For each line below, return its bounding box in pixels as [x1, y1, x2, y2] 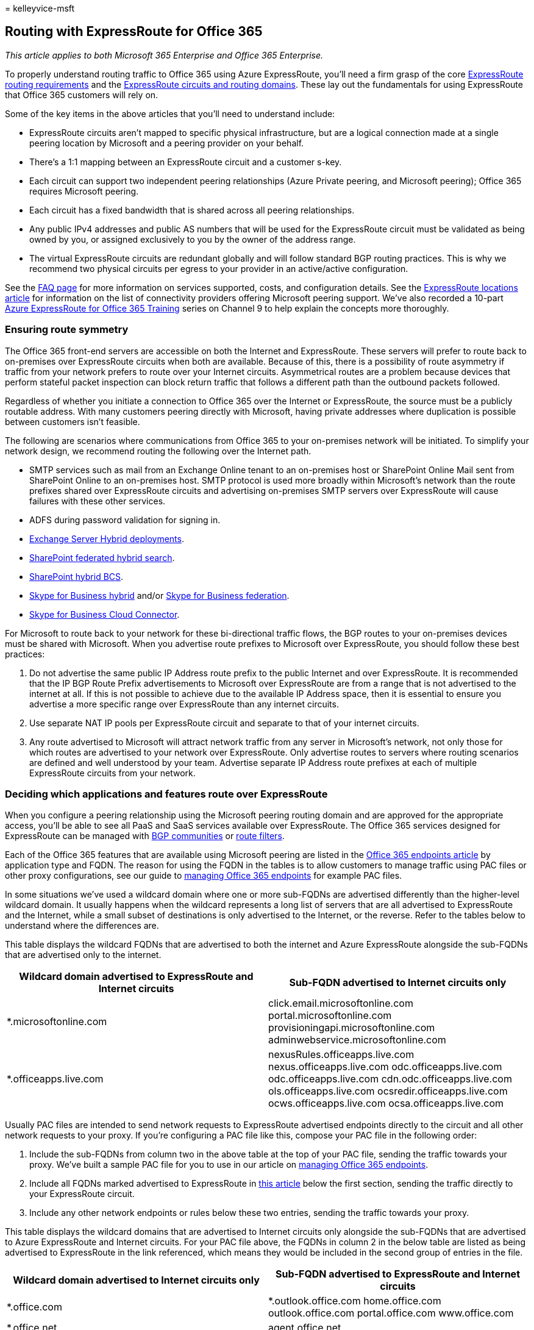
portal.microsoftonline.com [268, 1009, 392, 1022]
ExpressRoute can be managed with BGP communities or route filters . [5, 831, 285, 842]
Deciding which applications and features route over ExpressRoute [5, 787, 328, 800]
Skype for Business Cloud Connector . [29, 609, 180, 620]
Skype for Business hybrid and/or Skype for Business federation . [29, 590, 290, 601]
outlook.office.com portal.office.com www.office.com [268, 1307, 514, 1320]
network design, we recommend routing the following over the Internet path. [5, 445, 311, 456]
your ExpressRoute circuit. [29, 1189, 135, 1200]
